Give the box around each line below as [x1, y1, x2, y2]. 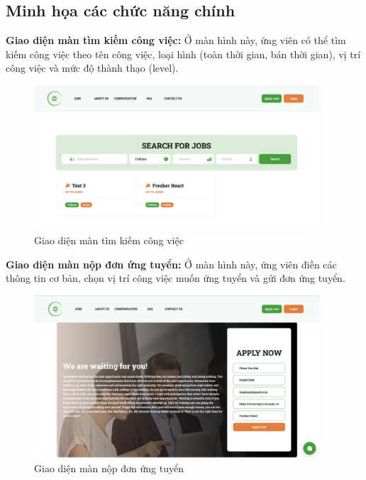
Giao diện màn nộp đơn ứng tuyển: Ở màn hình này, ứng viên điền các [6, 256, 337, 271]
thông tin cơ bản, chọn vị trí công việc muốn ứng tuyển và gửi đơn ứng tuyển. [6, 271, 345, 285]
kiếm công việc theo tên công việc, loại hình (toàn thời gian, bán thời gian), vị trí [6, 46, 361, 61]
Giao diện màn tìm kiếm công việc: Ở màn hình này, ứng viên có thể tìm [6, 33, 346, 48]
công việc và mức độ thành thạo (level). [6, 60, 179, 75]
